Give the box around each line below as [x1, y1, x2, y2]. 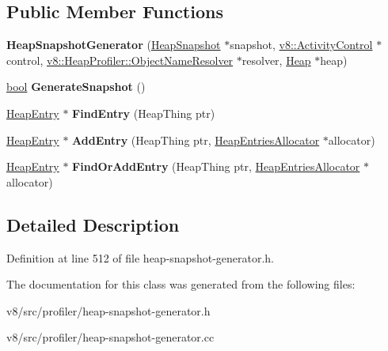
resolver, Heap [242, 51, 311, 68]
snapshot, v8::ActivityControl [230, 36, 373, 53]
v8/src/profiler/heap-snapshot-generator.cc [6, 329, 215, 345]
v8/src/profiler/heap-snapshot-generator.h [6, 302, 211, 319]
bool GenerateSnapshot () [6, 78, 146, 95]
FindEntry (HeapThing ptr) [72, 104, 215, 121]
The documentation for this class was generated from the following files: [6, 276, 356, 292]
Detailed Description [6, 212, 180, 236]
